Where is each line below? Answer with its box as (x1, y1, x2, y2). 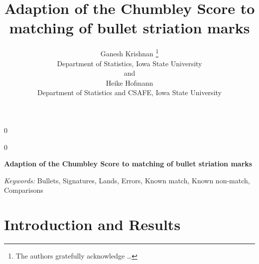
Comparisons (4, 185, 43, 195)
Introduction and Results (4, 214, 181, 235)
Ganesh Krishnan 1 (100, 47, 159, 58)
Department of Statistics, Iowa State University (57, 58, 202, 68)
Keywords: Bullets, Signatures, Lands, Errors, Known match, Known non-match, (4, 175, 250, 185)
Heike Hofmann (106, 77, 153, 88)
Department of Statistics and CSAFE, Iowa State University (37, 87, 222, 98)
